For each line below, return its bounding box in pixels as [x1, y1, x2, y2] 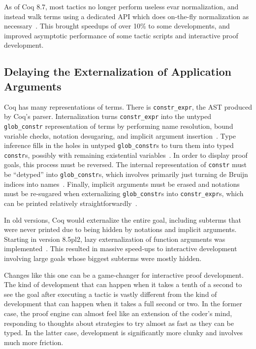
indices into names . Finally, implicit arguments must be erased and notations [4, 178, 240, 189]
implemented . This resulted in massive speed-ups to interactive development [4, 243, 237, 254]
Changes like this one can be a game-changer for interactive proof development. [4, 269, 244, 280]
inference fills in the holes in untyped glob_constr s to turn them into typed [4, 140, 234, 150]
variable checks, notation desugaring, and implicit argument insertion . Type [4, 130, 236, 141]
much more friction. [4, 337, 64, 347]
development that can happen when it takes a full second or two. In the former [4, 298, 242, 309]
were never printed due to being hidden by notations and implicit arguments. [4, 224, 237, 234]
